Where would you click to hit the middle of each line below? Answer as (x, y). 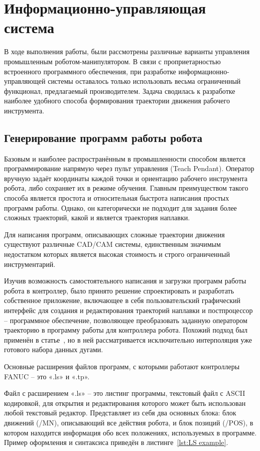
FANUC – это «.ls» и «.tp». (47, 376)
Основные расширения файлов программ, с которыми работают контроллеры (122, 366)
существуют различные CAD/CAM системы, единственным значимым (112, 244)
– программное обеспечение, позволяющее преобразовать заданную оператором (126, 320)
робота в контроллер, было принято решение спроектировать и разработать (119, 290)
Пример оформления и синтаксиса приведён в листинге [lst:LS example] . (116, 442)
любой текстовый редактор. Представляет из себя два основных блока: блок (120, 413)
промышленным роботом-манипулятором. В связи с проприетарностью (112, 61)
